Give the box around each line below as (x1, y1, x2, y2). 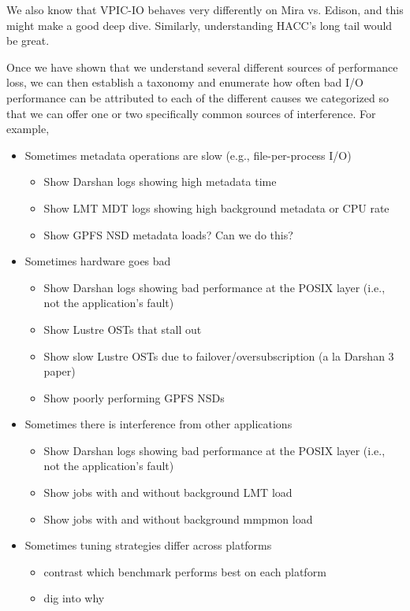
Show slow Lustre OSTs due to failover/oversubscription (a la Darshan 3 (43, 347, 394, 364)
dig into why (43, 590, 105, 606)
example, (6, 120, 50, 137)
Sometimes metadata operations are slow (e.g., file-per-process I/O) (24, 146, 352, 163)
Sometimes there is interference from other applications (24, 416, 293, 432)
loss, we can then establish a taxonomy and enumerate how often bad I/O (6, 74, 363, 91)
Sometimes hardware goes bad (24, 253, 171, 269)
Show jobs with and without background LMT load (43, 484, 293, 501)
